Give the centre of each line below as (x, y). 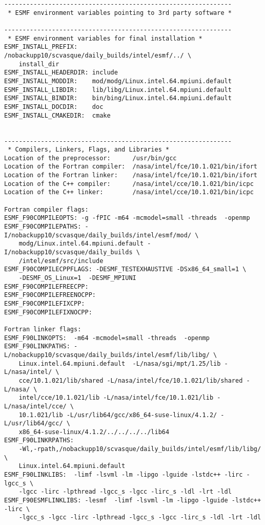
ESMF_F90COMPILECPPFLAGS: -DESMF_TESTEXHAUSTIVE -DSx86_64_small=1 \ (125, 269)
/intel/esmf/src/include (61, 261)
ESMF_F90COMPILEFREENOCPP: (50, 295)
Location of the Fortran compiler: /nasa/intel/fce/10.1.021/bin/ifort (131, 167)
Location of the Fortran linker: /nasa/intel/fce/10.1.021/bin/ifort (131, 175)
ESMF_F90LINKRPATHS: (39, 440)
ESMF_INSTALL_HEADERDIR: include (61, 73)
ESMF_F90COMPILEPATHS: (43, 227)
